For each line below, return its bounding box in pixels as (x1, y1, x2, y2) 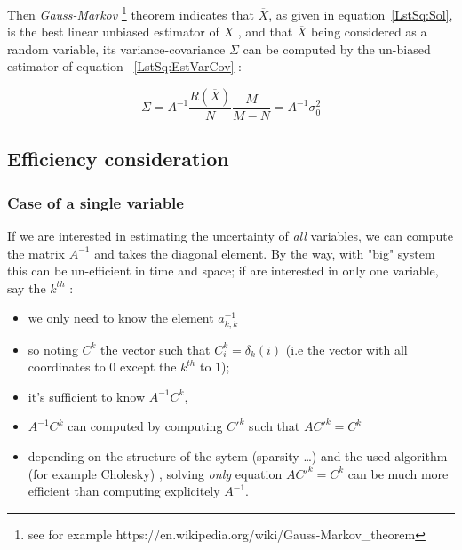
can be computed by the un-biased (243, 39, 431, 58)
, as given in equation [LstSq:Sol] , (268, 4, 453, 23)
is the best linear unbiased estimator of (7, 22, 219, 41)
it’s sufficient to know (28, 387, 145, 405)
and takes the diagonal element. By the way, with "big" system (94, 243, 435, 262)
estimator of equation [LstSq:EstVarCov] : (7, 57, 243, 76)
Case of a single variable (7, 191, 184, 213)
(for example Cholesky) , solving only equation (28, 464, 283, 482)
